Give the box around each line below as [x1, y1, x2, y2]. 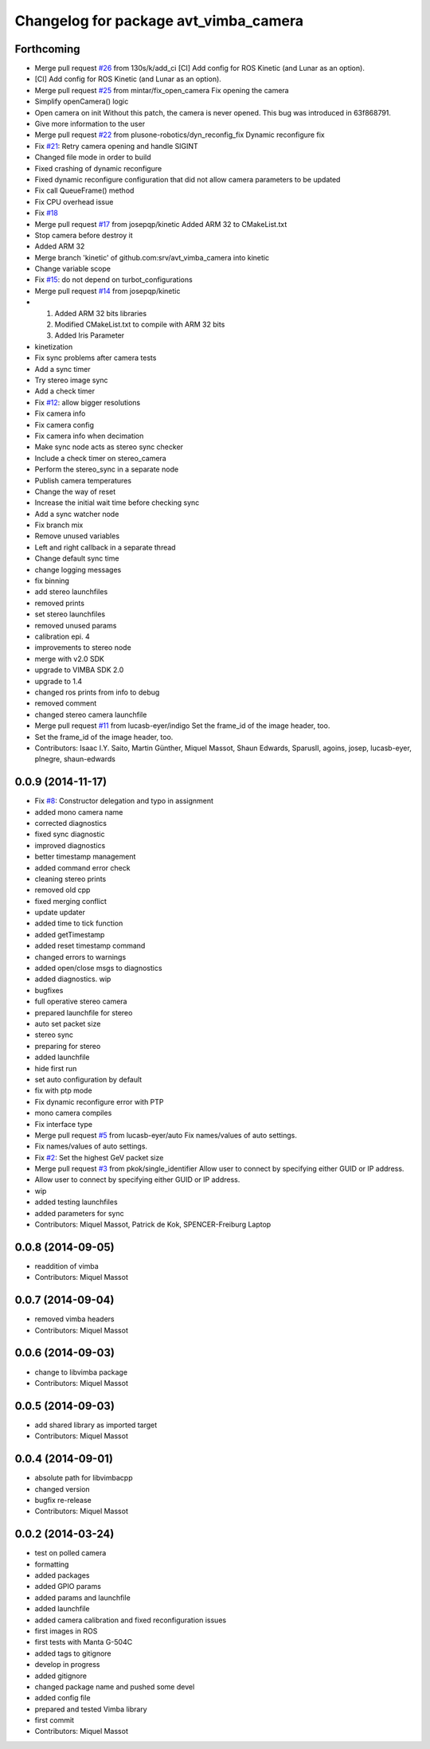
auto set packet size [34, 1019, 101, 1028]
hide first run [34, 1063, 77, 1073]
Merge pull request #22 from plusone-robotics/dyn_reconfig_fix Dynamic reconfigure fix [34, 130, 326, 139]
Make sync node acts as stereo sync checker [34, 442, 183, 452]
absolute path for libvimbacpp [34, 1473, 133, 1483]
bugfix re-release [34, 1495, 92, 1504]
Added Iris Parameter [54, 331, 125, 340]
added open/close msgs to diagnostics [34, 964, 162, 973]
